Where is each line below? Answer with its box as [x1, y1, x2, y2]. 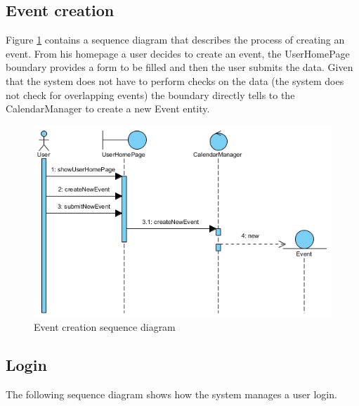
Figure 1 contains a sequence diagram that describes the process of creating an [6, 32, 345, 47]
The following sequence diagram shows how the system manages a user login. [6, 386, 337, 401]
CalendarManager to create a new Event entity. [6, 101, 210, 116]
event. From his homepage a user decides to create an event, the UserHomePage [6, 46, 350, 60]
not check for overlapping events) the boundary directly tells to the [6, 87, 295, 102]
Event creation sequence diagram [34, 320, 176, 334]
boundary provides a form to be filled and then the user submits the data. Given [6, 60, 353, 74]
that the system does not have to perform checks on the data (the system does [6, 73, 344, 88]
